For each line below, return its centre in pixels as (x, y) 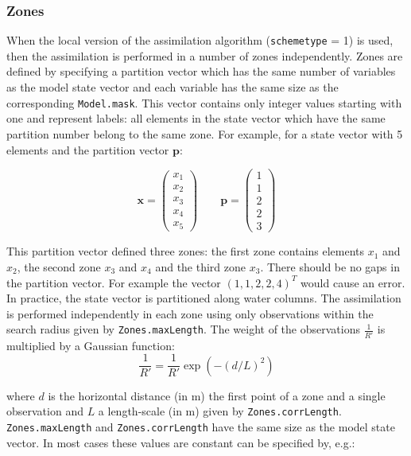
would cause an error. (353, 282)
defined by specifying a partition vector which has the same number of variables (201, 71)
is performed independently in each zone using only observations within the (190, 313)
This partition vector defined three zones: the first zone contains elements (186, 251)
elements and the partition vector (88, 149)
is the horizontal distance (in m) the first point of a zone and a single (217, 395)
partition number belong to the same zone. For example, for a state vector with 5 (205, 133)
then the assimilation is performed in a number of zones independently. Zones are (205, 55)
